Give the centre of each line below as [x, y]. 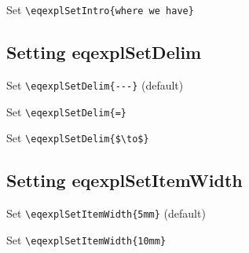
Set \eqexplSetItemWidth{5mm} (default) [106, 213]
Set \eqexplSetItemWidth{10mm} [86, 239]
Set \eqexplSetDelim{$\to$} [78, 138]
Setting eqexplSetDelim [104, 52]
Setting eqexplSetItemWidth [124, 180]
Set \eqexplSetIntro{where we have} [100, 9]
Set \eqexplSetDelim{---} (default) [95, 84]
